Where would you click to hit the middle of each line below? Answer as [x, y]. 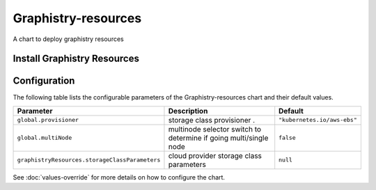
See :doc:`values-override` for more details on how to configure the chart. [119, 177]
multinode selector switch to [214, 129]
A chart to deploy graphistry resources [69, 39]
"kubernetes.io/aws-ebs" [318, 120]
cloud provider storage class [215, 155]
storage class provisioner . [212, 120]
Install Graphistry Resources [76, 59]
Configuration [44, 81]
